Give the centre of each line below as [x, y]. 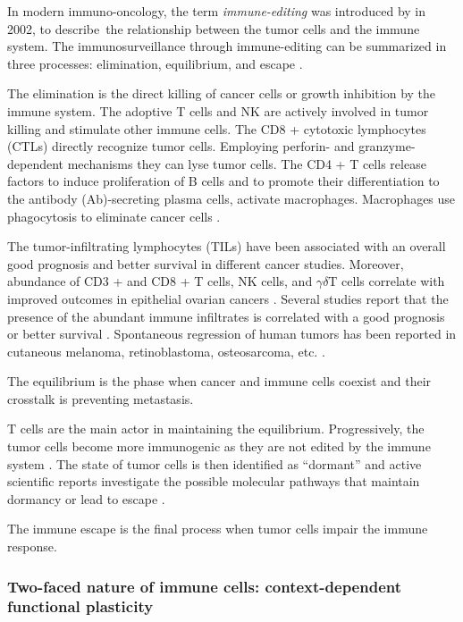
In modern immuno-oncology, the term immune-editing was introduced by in [217, 11]
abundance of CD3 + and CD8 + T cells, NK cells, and [160, 281]
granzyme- [387, 146]
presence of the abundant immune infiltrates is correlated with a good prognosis [226, 316]
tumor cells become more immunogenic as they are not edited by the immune [219, 446]
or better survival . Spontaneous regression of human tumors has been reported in [232, 334]
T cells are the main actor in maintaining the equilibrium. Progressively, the [216, 429]
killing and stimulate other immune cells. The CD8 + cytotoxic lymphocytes [217, 128]
